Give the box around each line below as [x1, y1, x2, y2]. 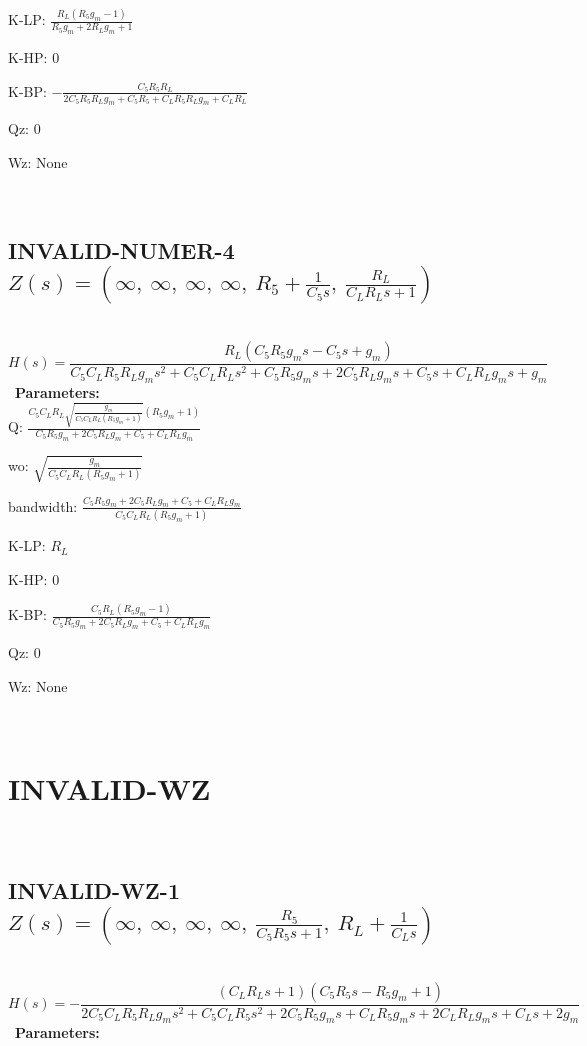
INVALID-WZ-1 [8, 875, 180, 906]
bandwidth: [8, 495, 78, 516]
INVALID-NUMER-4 [8, 234, 235, 265]
